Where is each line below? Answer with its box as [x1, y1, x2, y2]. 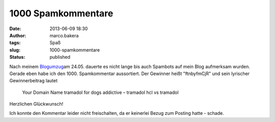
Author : [9, 32, 26, 38]
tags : [9, 40, 21, 46]
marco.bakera [49, 32, 79, 38]
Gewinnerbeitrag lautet [9, 78, 58, 84]
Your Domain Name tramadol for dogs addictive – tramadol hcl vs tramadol [22, 89, 179, 95]
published [49, 54, 71, 60]
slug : [9, 46, 20, 53]
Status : [9, 54, 25, 60]
